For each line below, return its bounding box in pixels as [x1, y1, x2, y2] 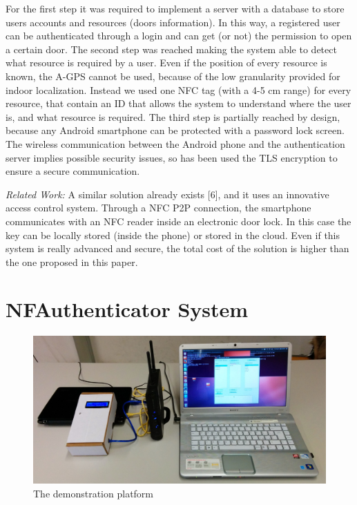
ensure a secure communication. [6, 164, 140, 178]
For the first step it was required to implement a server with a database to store [6, 1, 345, 15]
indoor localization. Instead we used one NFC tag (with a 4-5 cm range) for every [6, 82, 351, 97]
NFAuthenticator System [6, 295, 249, 323]
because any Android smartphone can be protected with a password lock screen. [6, 123, 345, 137]
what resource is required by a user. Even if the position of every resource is [6, 55, 327, 70]
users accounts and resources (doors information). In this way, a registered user [6, 15, 340, 29]
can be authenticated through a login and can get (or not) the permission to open [6, 28, 352, 43]
